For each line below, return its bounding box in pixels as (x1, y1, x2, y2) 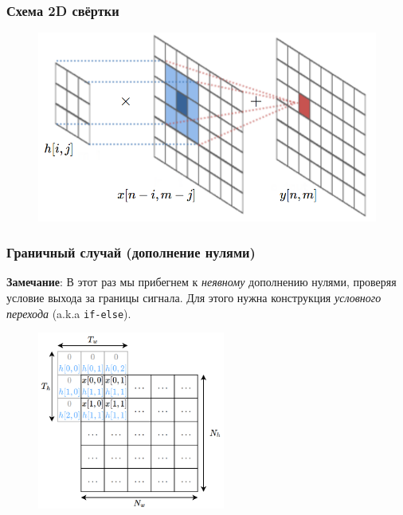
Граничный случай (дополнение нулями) (6, 242, 256, 262)
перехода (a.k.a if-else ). (6, 305, 131, 321)
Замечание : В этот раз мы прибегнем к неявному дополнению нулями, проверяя (6, 273, 397, 290)
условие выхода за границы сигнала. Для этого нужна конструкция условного (6, 289, 381, 305)
